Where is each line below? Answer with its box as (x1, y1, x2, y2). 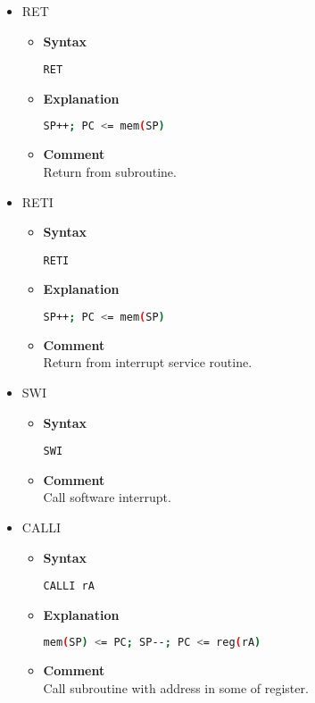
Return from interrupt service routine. (43, 353, 253, 372)
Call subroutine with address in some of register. (43, 678, 309, 697)
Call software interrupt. (43, 488, 171, 506)
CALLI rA (43, 580, 95, 593)
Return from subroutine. (43, 162, 177, 180)
